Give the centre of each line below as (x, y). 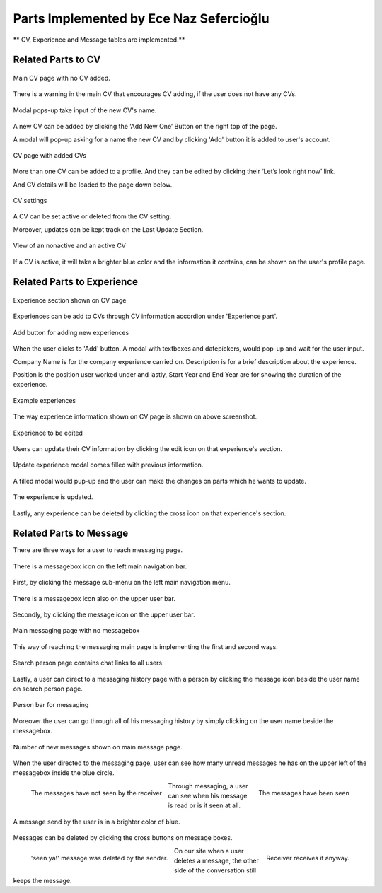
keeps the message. (42, 880)
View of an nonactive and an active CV (70, 246)
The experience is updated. (53, 497)
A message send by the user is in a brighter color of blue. (97, 822)
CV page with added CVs (50, 155)
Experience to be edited (48, 433)
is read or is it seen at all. (204, 805)
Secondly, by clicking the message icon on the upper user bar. (104, 614)
